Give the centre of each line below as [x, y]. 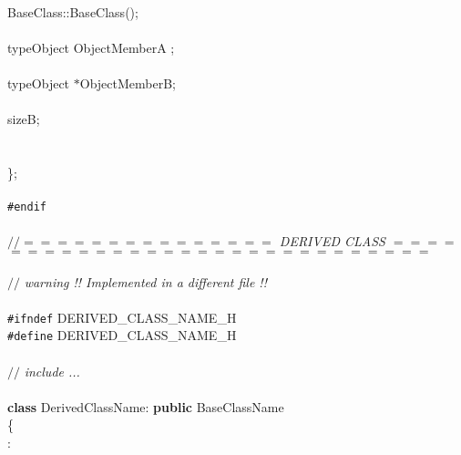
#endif [27, 207]
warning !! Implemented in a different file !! [145, 281]
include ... [52, 371]
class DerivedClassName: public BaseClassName [146, 406]
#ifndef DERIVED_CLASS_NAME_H [122, 317]
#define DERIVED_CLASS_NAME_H [122, 335]
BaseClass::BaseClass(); [73, 11]
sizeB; [24, 119]
